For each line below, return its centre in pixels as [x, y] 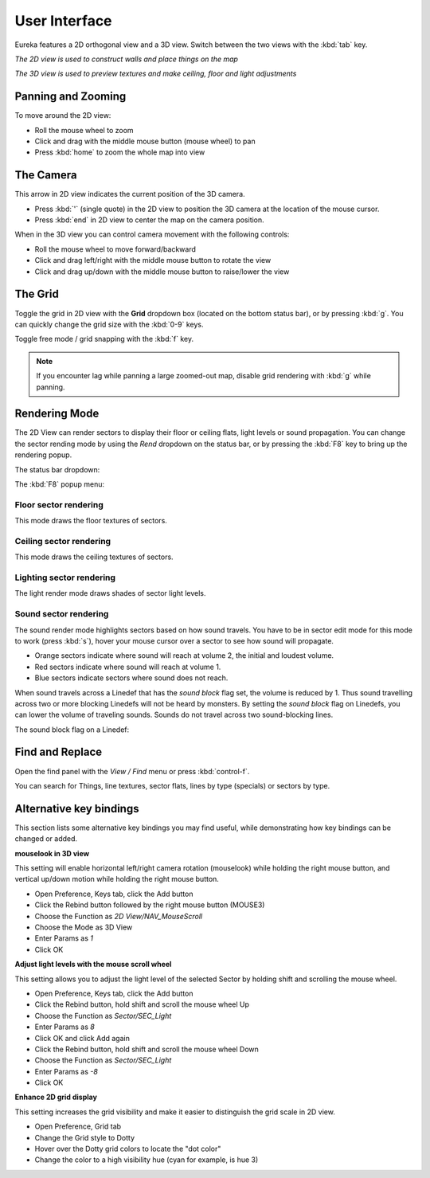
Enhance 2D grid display [56, 1097]
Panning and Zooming [70, 97]
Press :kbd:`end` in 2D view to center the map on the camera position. [149, 220]
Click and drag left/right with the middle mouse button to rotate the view [153, 260]
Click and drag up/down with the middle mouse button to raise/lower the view [162, 272]
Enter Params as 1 [64, 938]
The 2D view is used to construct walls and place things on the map [127, 59]
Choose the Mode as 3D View [84, 927]
